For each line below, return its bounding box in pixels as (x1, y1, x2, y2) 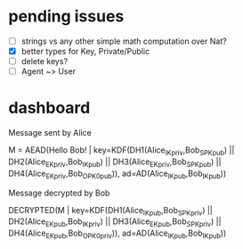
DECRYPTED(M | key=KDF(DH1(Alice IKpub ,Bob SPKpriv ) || (8, 204, 213, 218)
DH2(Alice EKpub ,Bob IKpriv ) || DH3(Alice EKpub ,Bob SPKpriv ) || (8, 216, 222, 229)
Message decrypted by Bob (8, 187, 110, 198)
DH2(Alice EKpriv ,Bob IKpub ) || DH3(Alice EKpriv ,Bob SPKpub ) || (8, 156, 222, 169)
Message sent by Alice (8, 128, 93, 138)
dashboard (8, 98, 91, 118)
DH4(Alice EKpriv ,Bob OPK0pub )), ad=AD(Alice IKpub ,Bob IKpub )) (8, 168, 227, 180)
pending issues (8, 6, 125, 27)
